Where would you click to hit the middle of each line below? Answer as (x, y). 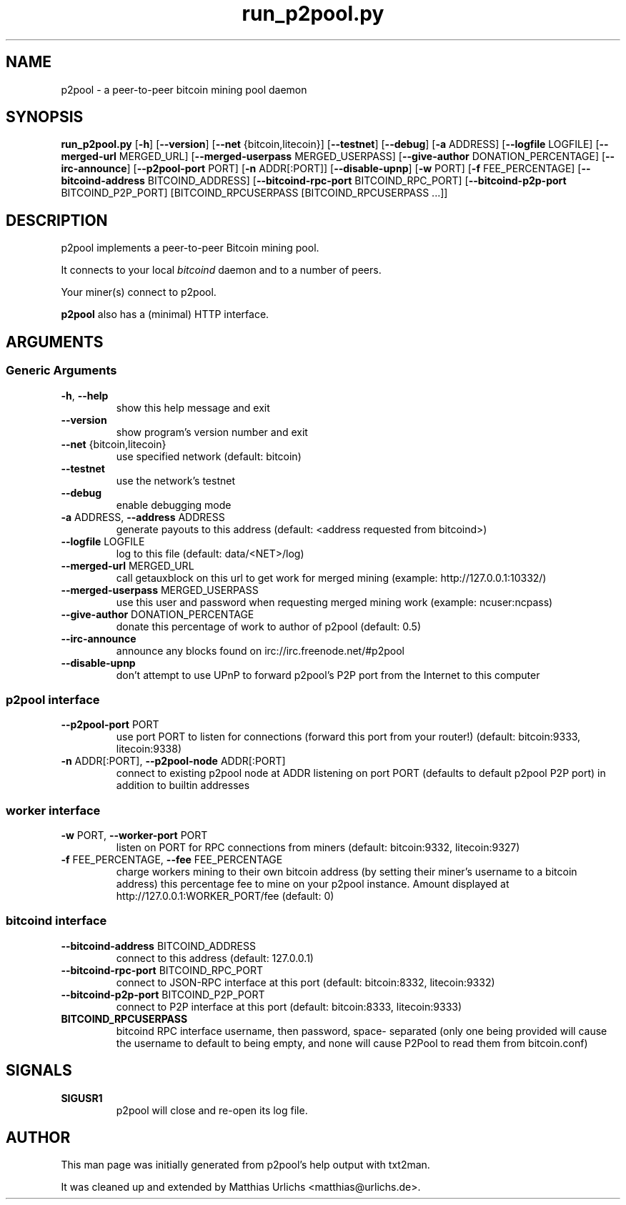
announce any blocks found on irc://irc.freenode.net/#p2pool (260, 650)
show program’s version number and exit (212, 432)
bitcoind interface (56, 921)
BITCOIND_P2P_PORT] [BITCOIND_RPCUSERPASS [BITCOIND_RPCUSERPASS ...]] (254, 193)
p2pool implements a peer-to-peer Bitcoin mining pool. (190, 248)
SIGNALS (39, 1071)
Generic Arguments (61, 371)
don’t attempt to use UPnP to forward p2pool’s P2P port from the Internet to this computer (328, 675)
